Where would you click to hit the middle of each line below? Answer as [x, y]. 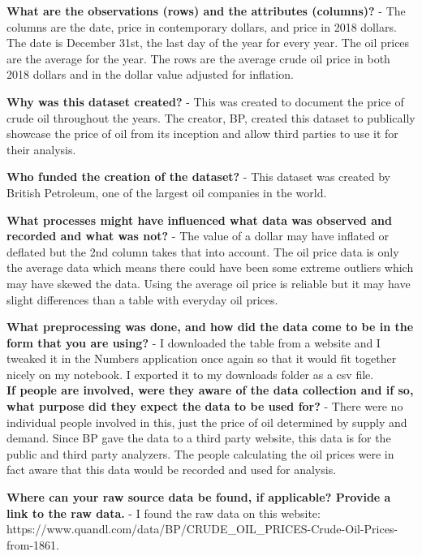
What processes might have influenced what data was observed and [199, 220]
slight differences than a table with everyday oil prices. [142, 299]
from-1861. [33, 544]
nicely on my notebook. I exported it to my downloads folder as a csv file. [190, 374]
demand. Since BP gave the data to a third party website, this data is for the [199, 438]
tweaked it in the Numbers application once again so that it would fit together [202, 358]
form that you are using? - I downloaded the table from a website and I [194, 342]
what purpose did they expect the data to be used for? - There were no [205, 406]
